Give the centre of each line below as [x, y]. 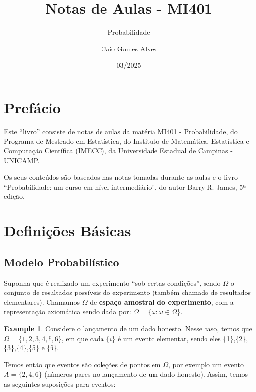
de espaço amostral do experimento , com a [162, 302]
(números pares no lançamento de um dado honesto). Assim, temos [146, 374]
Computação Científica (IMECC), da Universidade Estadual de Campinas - [118, 151]
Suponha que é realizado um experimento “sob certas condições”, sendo [112, 282]
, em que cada [83, 338]
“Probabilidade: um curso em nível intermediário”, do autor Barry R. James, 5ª [125, 186]
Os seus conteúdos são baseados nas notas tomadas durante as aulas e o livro [121, 177]
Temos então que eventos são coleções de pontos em [82, 364]
